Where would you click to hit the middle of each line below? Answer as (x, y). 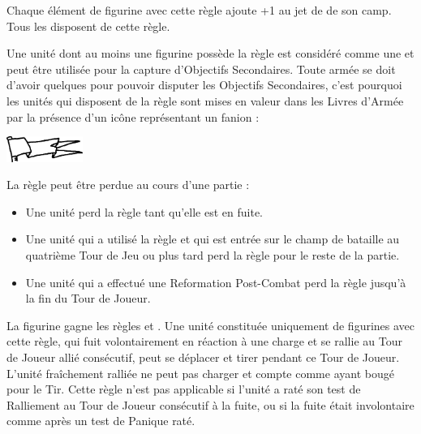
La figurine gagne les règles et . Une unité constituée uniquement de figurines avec (211, 325)
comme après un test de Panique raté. (101, 421)
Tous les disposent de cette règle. (88, 26)
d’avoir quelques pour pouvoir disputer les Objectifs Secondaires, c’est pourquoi (204, 85)
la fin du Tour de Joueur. (88, 298)
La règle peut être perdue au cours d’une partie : (128, 185)
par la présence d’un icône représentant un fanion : (133, 116)
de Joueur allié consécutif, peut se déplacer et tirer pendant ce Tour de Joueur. (203, 357)
